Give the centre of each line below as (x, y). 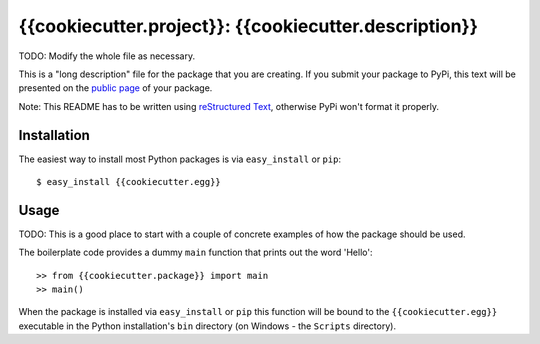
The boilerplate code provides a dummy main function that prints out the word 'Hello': (195, 252)
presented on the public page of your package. (115, 88)
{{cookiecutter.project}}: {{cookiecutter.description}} (248, 26)
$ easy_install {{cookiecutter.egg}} (129, 182)
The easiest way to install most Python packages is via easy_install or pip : (180, 159)
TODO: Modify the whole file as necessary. (106, 56)
